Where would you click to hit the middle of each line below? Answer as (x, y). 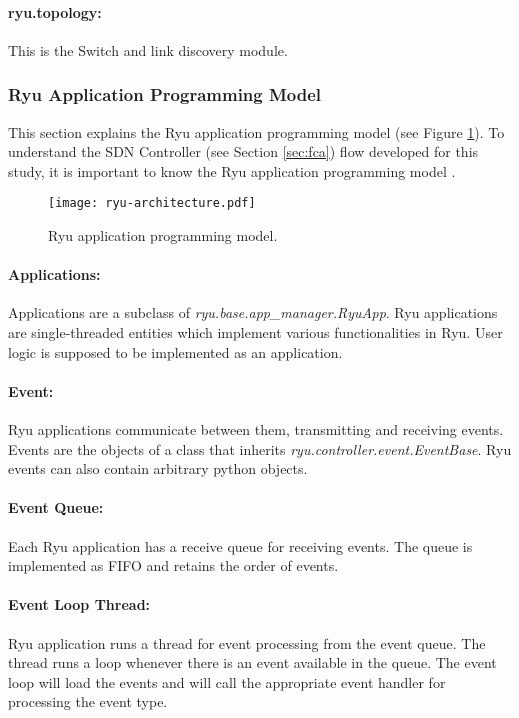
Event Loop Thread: (79, 604)
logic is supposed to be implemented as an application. (175, 351)
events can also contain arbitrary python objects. (158, 468)
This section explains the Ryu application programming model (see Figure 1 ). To (256, 131)
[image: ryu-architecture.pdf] (152, 203)
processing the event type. (88, 701)
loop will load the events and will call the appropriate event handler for (227, 681)
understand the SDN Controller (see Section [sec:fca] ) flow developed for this (243, 151)
